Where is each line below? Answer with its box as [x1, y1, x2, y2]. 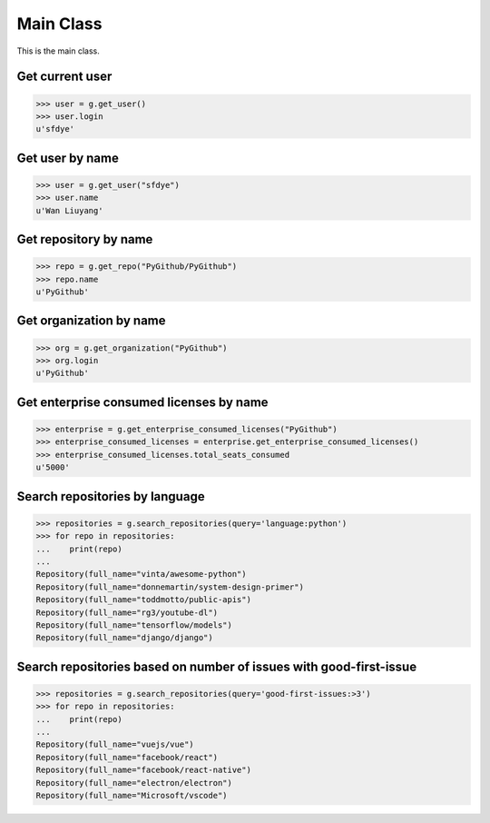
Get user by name [16, 150, 120, 165]
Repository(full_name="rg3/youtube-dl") [35, 607, 218, 618]
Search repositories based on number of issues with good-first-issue [16, 659, 417, 674]
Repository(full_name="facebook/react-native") [35, 765, 251, 776]
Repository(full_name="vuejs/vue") [35, 739, 194, 749]
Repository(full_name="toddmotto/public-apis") [35, 595, 251, 605]
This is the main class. [16, 45, 100, 56]
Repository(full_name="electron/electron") [35, 778, 233, 788]
